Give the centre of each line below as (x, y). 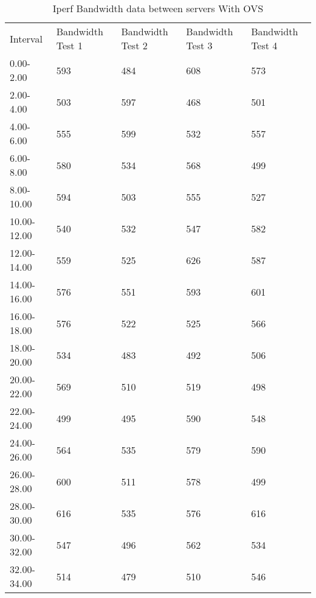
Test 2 (134, 45)
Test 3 (199, 45)
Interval (26, 38)
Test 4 (264, 45)
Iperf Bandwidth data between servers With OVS (158, 8)
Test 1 (69, 45)
